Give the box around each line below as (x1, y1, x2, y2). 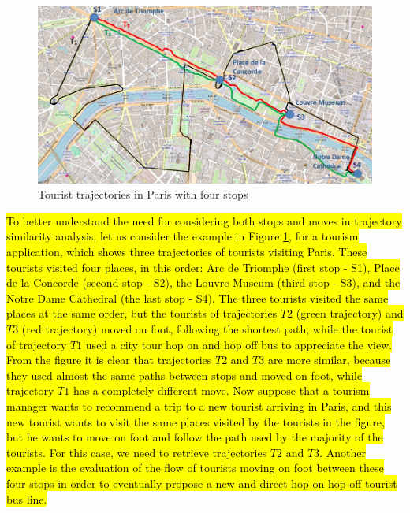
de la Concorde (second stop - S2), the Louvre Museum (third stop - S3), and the (6, 274, 401, 291)
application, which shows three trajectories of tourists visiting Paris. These (6, 243, 367, 259)
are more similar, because (267, 351, 391, 368)
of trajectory (6, 336, 67, 352)
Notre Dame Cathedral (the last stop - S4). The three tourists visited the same (6, 289, 389, 306)
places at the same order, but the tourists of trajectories (6, 305, 278, 322)
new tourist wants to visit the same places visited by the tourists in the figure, (6, 413, 385, 429)
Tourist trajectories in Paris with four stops (38, 186, 248, 203)
